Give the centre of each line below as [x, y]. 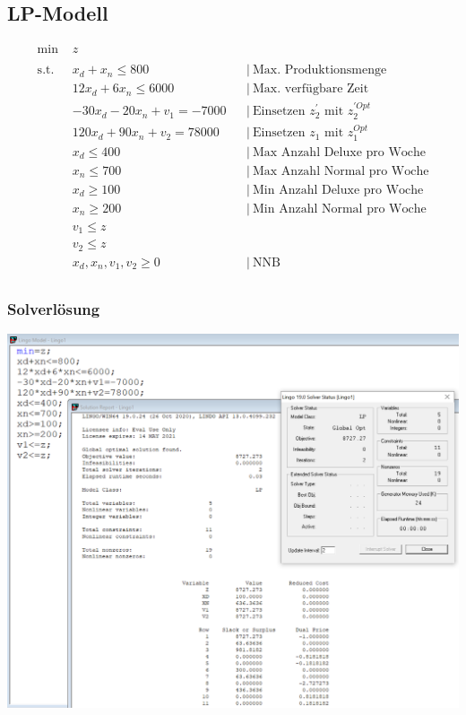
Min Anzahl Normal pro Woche [339, 209]
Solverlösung [54, 308]
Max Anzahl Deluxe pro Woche [339, 152]
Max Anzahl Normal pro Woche [341, 171]
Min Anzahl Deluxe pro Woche [338, 190]
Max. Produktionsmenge [319, 70]
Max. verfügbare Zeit [311, 89]
